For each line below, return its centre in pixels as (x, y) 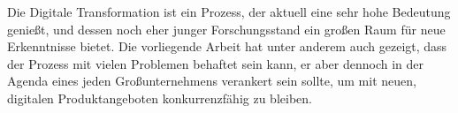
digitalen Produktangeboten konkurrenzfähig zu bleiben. (160, 98)
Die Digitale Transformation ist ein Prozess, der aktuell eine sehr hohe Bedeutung (229, 11)
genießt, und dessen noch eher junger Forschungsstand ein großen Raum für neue (226, 29)
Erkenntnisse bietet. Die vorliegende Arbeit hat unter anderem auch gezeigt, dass (227, 46)
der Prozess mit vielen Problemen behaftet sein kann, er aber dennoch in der (216, 63)
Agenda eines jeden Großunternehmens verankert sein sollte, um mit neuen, (212, 81)
